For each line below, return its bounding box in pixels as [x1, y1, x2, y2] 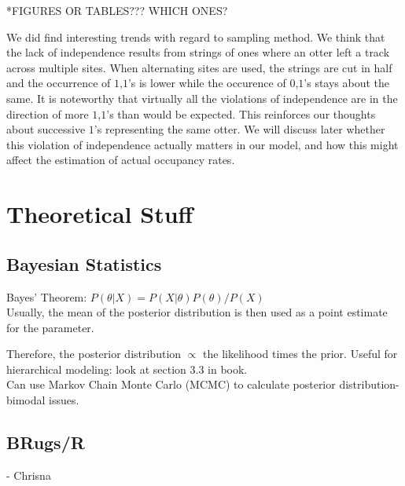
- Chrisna [6, 466, 51, 483]
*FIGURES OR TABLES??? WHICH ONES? [6, 2, 228, 18]
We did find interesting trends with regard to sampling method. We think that [6, 28, 385, 45]
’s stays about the [304, 75, 390, 91]
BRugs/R [6, 430, 85, 455]
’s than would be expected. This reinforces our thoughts [106, 105, 376, 122]
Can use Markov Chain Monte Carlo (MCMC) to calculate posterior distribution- [6, 376, 399, 393]
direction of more [6, 105, 89, 122]
